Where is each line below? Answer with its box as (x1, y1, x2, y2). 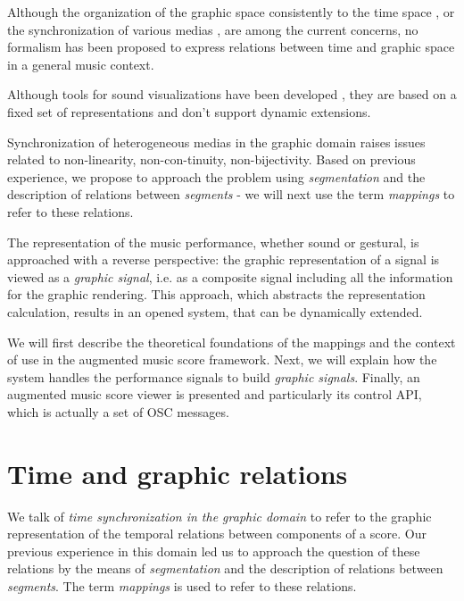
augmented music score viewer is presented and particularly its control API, (7, 385, 422, 404)
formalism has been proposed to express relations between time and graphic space (7, 38, 455, 56)
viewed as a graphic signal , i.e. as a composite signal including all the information (7, 267, 453, 286)
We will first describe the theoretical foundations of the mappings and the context (7, 332, 456, 351)
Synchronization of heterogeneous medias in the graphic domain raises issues (7, 132, 426, 151)
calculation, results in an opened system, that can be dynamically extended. (7, 302, 423, 321)
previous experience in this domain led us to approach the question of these (7, 541, 420, 560)
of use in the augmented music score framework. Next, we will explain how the (7, 350, 437, 369)
